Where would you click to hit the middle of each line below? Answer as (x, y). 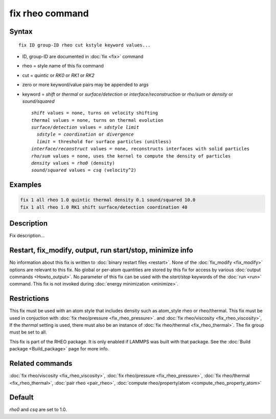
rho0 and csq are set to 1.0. (38, 410)
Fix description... (27, 236)
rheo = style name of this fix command (63, 66)
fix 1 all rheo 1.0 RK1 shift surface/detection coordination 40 (104, 207)
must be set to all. (28, 332)
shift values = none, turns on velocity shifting (95, 113)
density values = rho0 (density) (73, 163)
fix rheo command (49, 13)
